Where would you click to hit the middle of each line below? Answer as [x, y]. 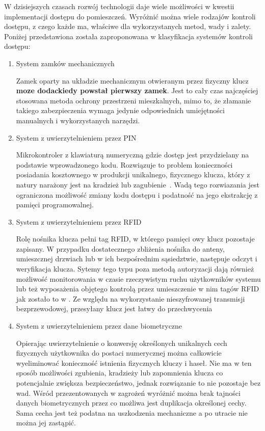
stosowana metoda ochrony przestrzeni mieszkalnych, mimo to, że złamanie [134, 100]
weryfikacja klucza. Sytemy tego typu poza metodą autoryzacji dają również [135, 269]
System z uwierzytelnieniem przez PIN [76, 137]
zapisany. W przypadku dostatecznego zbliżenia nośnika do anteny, [120, 248]
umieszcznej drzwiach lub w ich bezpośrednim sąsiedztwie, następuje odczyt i [137, 259]
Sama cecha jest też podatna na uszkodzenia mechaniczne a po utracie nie [132, 412]
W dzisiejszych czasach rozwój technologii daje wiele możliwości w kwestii [119, 6]
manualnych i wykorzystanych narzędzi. [78, 120]
